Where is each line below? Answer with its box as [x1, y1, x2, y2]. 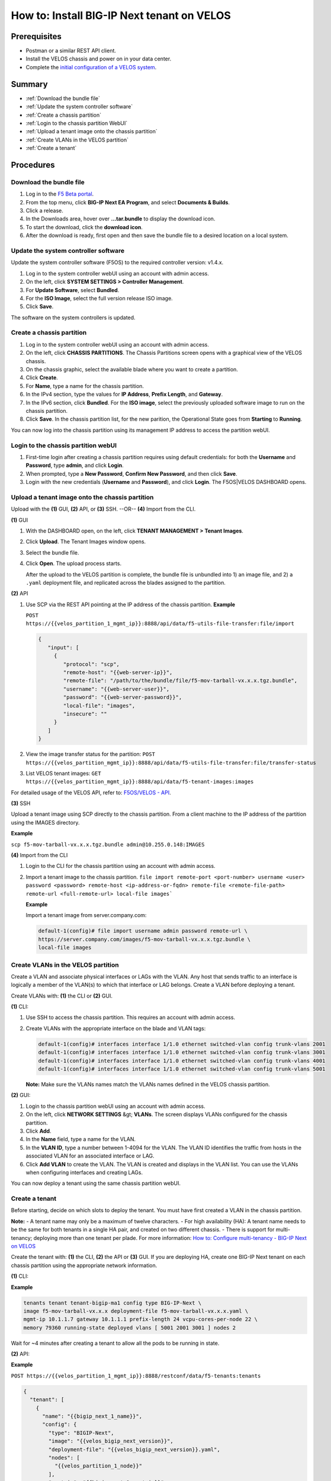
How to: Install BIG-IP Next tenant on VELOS [11, 9, 231, 22]
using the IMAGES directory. [11, 819, 80, 826]
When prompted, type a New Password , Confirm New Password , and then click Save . [25, 470, 237, 477]
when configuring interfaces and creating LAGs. [25, 1169, 143, 1176]
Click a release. [25, 207, 63, 214]
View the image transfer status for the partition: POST [25, 751, 155, 758]
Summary [11, 79, 48, 89]
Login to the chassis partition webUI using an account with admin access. [25, 1102, 205, 1110]
